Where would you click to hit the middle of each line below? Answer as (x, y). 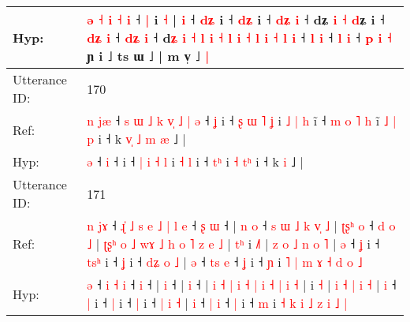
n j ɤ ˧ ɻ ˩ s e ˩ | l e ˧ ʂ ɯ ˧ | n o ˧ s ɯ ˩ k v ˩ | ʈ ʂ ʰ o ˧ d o (241, 225)
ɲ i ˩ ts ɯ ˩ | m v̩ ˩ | (148, 56)
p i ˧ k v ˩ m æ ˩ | (136, 139)
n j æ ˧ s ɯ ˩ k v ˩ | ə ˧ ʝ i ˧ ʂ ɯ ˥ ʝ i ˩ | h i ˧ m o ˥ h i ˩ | (242, 120)
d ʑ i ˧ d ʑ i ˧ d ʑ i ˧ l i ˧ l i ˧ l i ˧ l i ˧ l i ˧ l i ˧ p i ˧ (239, 37)
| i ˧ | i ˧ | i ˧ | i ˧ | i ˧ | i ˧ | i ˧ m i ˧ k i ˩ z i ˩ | (217, 303)
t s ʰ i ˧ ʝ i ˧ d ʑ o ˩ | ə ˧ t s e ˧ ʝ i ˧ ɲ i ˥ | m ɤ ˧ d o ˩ (225, 262)
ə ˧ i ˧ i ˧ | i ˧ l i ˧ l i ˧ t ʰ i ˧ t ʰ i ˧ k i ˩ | (196, 161)
